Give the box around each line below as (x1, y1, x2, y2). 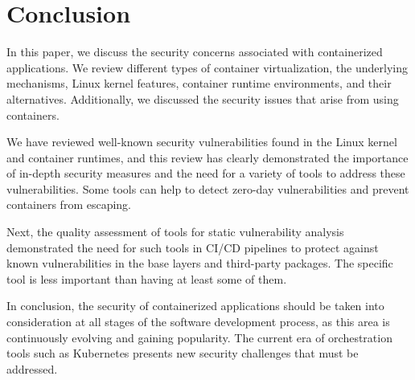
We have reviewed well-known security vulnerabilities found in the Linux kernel (6, 133, 397, 150)
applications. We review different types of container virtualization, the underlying (6, 59, 408, 76)
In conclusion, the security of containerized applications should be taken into (6, 297, 384, 314)
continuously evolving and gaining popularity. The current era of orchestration (6, 329, 392, 345)
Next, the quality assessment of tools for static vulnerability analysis (6, 223, 344, 240)
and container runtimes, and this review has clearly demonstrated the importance (6, 149, 409, 165)
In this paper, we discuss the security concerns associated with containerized (6, 43, 383, 60)
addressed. (6, 360, 58, 377)
